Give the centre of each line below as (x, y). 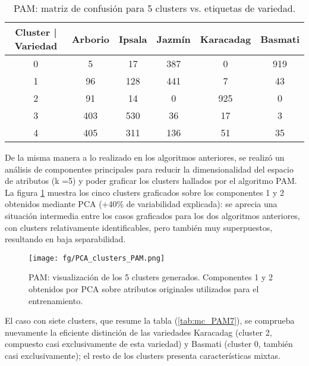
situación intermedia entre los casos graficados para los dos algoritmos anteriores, (152, 215)
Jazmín (174, 39)
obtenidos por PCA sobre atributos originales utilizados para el (144, 289)
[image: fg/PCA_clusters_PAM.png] (97, 258)
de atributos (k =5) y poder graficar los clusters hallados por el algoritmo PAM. (151, 181)
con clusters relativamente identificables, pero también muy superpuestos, (139, 227)
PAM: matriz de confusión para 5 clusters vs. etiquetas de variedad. (154, 8)
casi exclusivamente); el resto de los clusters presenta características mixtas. (143, 355)
